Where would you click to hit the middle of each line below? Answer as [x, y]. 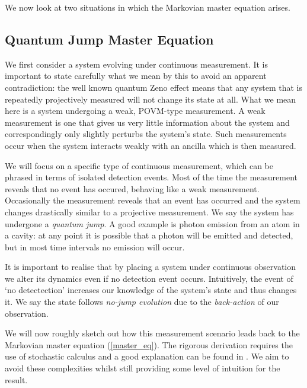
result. [16, 379]
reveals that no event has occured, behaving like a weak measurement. [132, 188]
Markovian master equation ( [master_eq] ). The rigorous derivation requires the [149, 344]
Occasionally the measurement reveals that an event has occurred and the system [153, 200]
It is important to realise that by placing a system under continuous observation [151, 267]
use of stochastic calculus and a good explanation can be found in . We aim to [147, 356]
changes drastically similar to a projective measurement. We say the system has [149, 212]
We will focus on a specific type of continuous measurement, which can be [139, 165]
